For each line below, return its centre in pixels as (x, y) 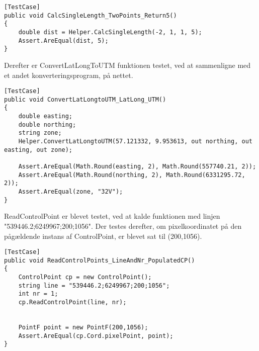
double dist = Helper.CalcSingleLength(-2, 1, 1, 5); (110, 32)
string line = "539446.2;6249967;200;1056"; (94, 285)
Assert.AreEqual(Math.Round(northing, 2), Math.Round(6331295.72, (132, 175)
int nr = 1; (38, 294)
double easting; (46, 116)
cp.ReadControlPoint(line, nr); (72, 302)
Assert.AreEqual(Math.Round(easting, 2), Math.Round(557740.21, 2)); (137, 167)
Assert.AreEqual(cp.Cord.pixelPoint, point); (96, 336)
